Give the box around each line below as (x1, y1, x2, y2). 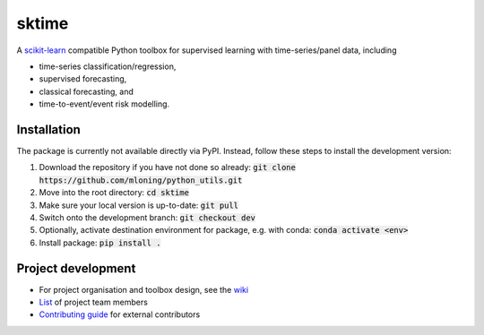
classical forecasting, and (39, 86, 134, 97)
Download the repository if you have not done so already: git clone (39, 162, 296, 173)
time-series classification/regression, (39, 61, 177, 72)
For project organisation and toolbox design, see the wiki (39, 284, 249, 295)
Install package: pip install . (39, 237, 161, 248)
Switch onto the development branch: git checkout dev (39, 211, 255, 223)
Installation (16, 122, 81, 137)
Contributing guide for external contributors (39, 309, 201, 320)
